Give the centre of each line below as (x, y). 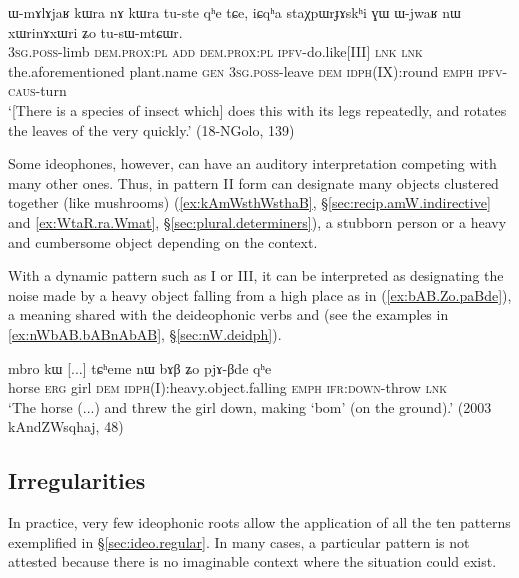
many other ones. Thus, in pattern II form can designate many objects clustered (253, 182)
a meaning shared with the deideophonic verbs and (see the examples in (228, 314)
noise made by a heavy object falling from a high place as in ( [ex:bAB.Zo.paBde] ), (260, 294)
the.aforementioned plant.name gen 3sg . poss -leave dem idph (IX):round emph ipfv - (258, 70)
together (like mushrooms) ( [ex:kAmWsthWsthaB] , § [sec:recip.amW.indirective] (249, 202)
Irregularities (77, 480)
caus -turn (37, 90)
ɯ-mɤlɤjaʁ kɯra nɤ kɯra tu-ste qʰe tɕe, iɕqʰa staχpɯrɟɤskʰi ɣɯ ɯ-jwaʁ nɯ (234, 12)
